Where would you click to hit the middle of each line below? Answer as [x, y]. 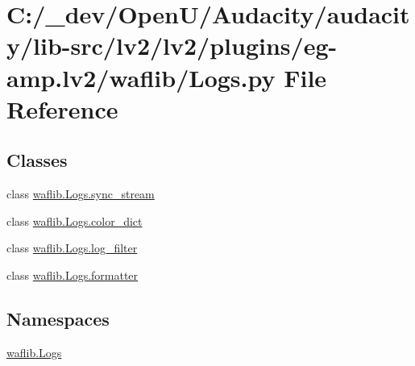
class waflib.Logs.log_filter [72, 248]
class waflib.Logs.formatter [73, 274]
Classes [37, 160]
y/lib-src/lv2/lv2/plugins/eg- [172, 46]
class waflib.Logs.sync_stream [81, 194]
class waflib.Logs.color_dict [75, 220]
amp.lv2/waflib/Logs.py [141, 77]
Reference [62, 108]
